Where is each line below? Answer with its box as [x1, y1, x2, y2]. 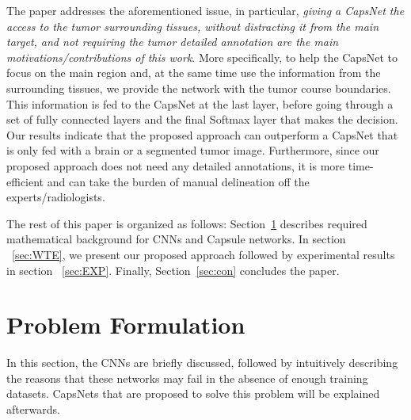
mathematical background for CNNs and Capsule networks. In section [6, 231, 346, 247]
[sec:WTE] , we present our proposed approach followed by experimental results [12, 246, 395, 262]
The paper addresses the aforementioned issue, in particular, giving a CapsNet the [6, 2, 405, 18]
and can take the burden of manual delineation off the [47, 173, 310, 189]
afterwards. [6, 401, 60, 417]
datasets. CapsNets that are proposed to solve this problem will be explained [6, 385, 380, 402]
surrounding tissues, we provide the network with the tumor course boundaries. [6, 79, 391, 96]
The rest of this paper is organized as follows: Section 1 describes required [6, 215, 367, 231]
